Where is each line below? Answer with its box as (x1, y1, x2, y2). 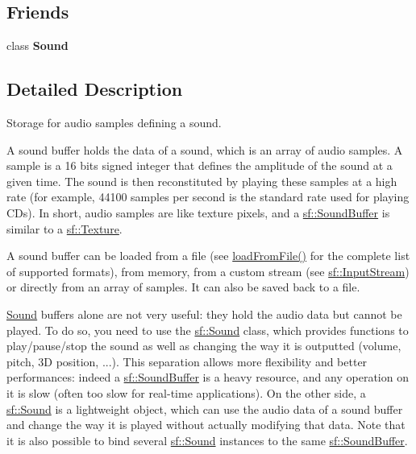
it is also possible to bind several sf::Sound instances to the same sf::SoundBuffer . (6, 431, 408, 448)
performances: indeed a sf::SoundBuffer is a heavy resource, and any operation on (6, 369, 409, 386)
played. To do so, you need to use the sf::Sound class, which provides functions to (6, 321, 409, 338)
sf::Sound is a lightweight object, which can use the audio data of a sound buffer (6, 400, 403, 417)
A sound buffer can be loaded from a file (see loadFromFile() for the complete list (6, 247, 410, 264)
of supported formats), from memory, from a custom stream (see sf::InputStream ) (6, 262, 410, 279)
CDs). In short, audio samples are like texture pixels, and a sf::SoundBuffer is (6, 204, 390, 221)
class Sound (6, 37, 69, 54)
